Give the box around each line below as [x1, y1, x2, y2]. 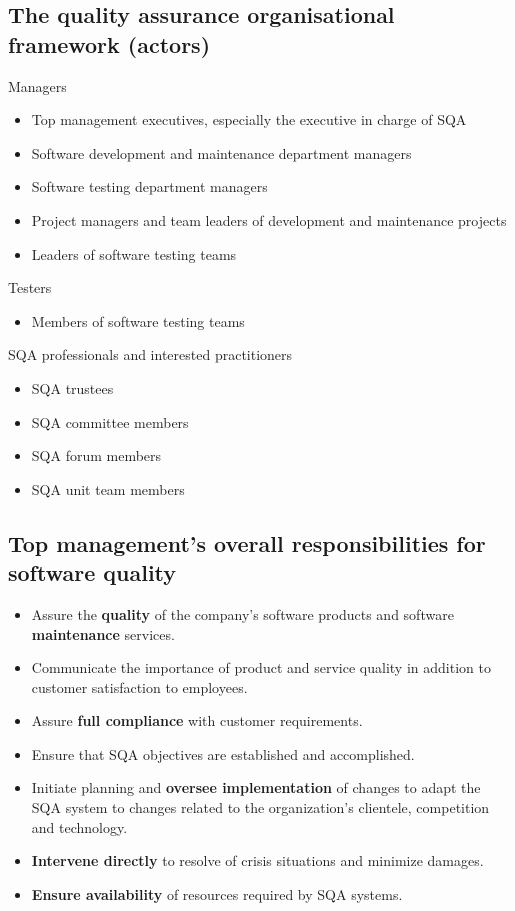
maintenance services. [31, 623, 175, 644]
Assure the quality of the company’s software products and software [31, 603, 454, 624]
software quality [8, 557, 177, 588]
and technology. [31, 816, 128, 837]
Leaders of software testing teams [31, 243, 237, 264]
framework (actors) [8, 28, 211, 59]
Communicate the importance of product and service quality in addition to [31, 657, 491, 678]
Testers [8, 277, 52, 298]
